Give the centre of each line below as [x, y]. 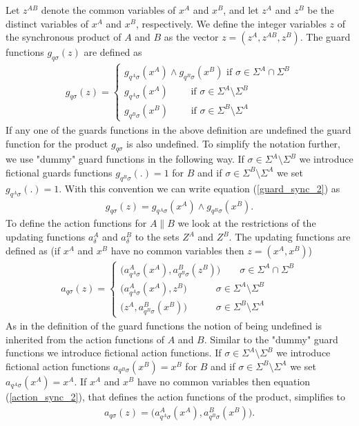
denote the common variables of [108, 10]
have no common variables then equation [224, 381]
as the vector [191, 37]
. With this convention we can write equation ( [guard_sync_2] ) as [200, 188]
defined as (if [33, 250]
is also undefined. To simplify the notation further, [233, 143]
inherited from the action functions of [85, 339]
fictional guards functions [59, 172]
